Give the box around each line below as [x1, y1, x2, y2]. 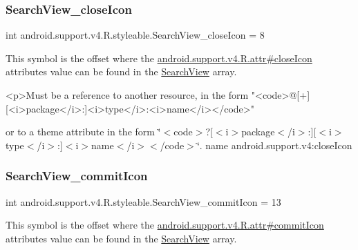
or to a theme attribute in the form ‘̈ [6, 124, 161, 139]
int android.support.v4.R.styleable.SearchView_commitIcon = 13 [6, 194, 281, 209]
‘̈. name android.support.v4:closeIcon [196, 137, 352, 152]
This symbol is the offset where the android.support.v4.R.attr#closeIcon [6, 50, 312, 65]
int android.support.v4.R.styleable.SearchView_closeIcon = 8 [6, 28, 265, 42]
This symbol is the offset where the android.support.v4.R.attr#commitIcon [6, 218, 324, 232]
